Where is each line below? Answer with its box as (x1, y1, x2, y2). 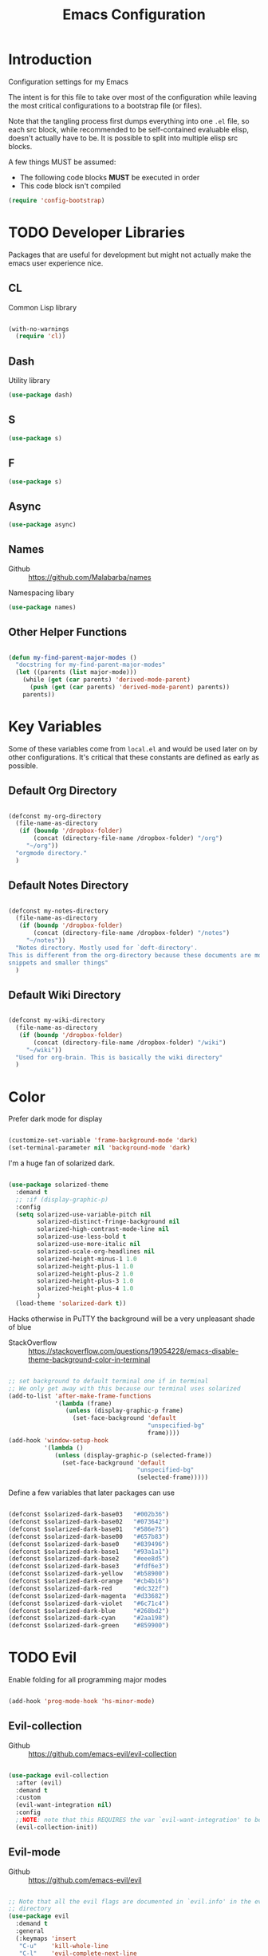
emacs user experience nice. (8, 258, 104, 268)
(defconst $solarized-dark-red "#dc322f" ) (8, 1584, 170, 1592)
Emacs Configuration (62, 6, 206, 24)
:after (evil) (15, 1779, 62, 1787)
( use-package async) (8, 521, 77, 529)
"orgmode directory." (15, 849, 88, 857)
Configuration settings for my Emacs (8, 77, 129, 86)
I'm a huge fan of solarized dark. (8, 1158, 116, 1168)
